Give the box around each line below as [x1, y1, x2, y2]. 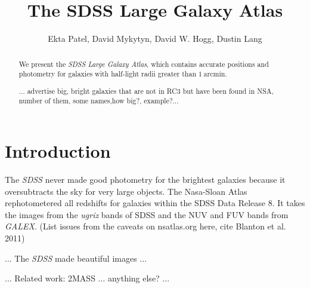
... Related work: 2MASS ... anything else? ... [5, 272, 170, 284]
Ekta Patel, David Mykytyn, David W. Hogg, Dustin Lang [48, 32, 262, 45]
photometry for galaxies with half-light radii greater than [18, 69, 197, 79]
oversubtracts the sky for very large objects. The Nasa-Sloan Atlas [5, 185, 247, 197]
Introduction [5, 139, 111, 163]
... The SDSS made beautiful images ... [5, 252, 147, 264]
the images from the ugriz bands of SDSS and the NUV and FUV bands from [5, 208, 289, 220]
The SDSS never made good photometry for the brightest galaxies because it [5, 173, 286, 185]
